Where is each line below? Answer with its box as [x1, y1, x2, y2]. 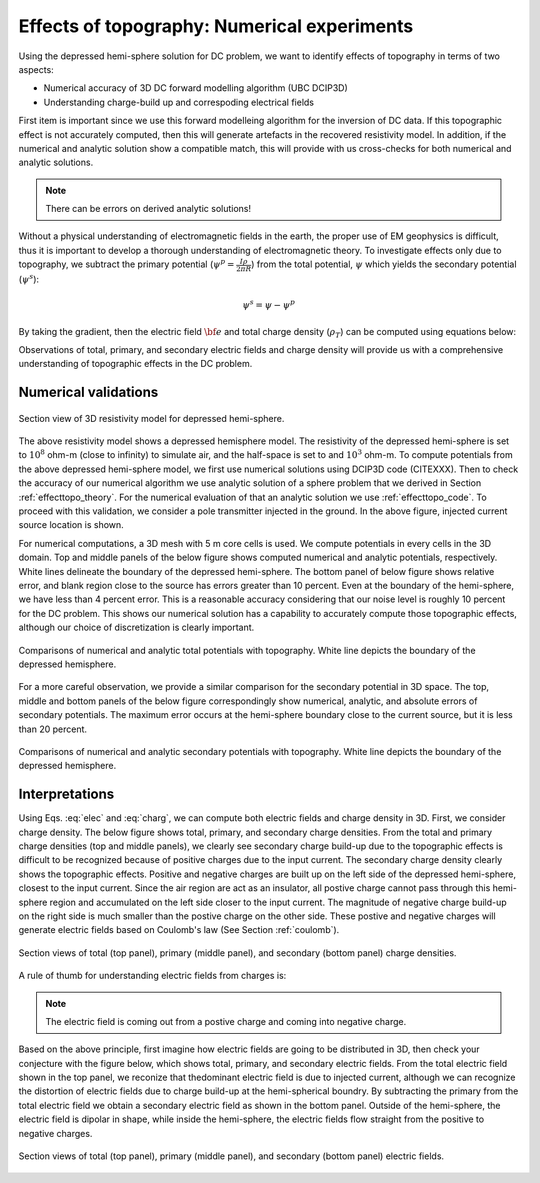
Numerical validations [18, 384, 159, 401]
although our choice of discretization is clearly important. [18, 621, 255, 634]
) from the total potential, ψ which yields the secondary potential [251, 258, 517, 270]
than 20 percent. [18, 723, 88, 735]
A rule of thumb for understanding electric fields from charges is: [18, 970, 287, 982]
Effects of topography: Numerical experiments [18, 15, 414, 37]
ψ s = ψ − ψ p [241, 298, 296, 311]
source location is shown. [18, 519, 124, 531]
